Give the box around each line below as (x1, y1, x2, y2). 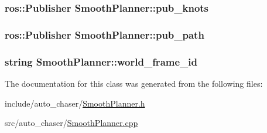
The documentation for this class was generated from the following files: (5, 77, 263, 89)
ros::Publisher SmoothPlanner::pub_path (5, 27, 204, 42)
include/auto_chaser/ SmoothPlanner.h (5, 97, 145, 109)
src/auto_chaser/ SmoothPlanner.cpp (5, 117, 138, 129)
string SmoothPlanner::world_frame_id (5, 54, 197, 69)
